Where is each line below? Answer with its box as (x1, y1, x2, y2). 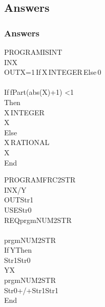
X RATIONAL (4, 137, 50, 148)
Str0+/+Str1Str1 (4, 284, 58, 295)
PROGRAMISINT (4, 47, 62, 57)
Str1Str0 (4, 254, 31, 265)
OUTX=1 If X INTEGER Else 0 (4, 67, 101, 77)
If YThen (4, 244, 32, 255)
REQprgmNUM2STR (4, 214, 72, 225)
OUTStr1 (4, 194, 34, 205)
